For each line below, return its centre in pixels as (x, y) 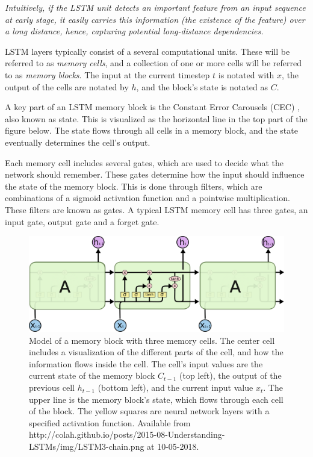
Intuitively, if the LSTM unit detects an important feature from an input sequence (155, 7)
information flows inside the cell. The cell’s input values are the (146, 363)
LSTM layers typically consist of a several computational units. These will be (147, 51)
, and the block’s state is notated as (202, 86)
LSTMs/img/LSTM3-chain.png (87, 446)
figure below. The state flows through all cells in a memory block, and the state (151, 130)
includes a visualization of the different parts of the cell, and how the (156, 352)
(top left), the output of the (231, 375)
